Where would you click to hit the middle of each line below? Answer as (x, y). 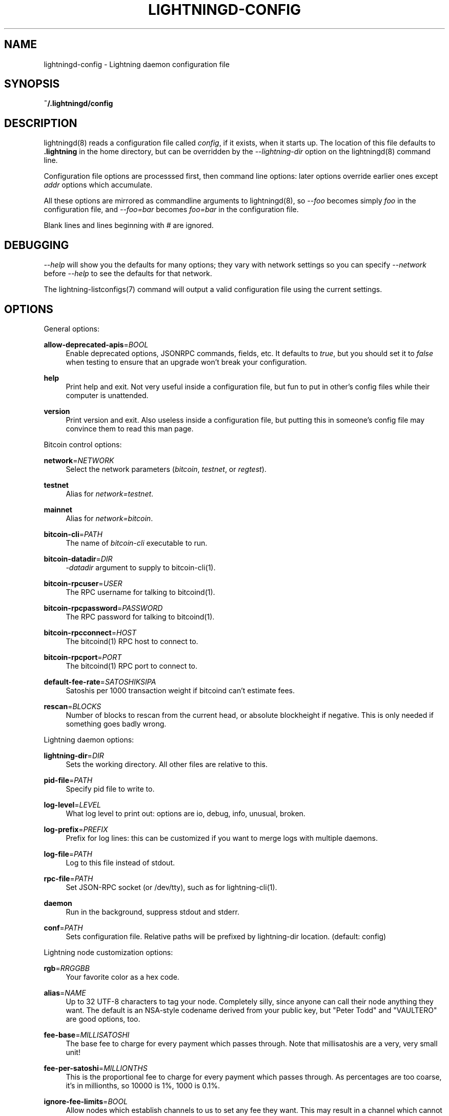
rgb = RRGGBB (67, 968)
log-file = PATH (68, 854)
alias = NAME (65, 993)
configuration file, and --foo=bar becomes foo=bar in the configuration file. (171, 210)
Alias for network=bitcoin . (109, 518)
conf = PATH (63, 927)
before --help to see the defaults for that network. (128, 274)
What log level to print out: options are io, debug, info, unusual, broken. (186, 813)
